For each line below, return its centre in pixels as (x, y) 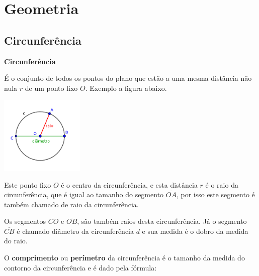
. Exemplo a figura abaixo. (126, 88)
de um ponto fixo (51, 88)
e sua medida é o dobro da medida (195, 231)
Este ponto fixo (28, 184)
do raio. (16, 241)
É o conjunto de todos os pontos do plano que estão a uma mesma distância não (128, 78)
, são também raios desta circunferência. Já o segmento (162, 221)
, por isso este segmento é (215, 194)
